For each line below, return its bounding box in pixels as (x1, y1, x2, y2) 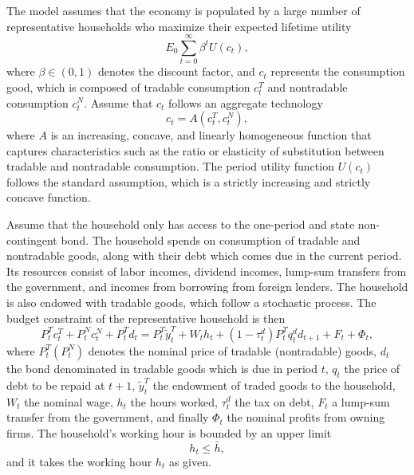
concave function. (6, 189, 91, 206)
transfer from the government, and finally (6, 409, 209, 426)
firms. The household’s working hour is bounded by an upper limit (6, 424, 332, 441)
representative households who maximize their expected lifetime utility (6, 18, 352, 34)
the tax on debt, (235, 393, 314, 410)
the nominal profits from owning (227, 409, 385, 426)
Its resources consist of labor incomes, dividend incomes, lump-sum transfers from (6, 262, 407, 279)
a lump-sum (332, 393, 390, 410)
